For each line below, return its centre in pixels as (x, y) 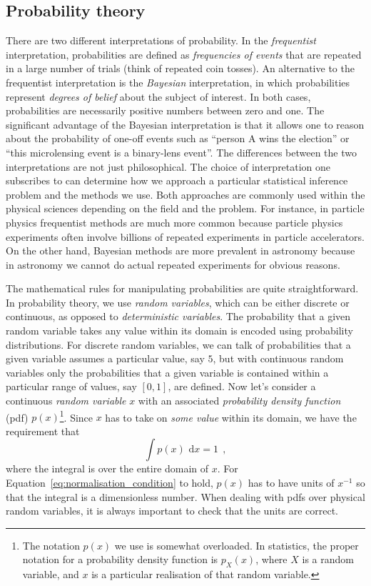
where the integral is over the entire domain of (107, 468)
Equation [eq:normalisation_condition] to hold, (110, 483)
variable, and (51, 574)
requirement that (43, 431)
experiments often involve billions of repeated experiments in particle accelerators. (185, 236)
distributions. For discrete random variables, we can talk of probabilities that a (178, 344)
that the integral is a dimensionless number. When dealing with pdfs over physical (185, 496)
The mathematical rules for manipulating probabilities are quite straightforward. (182, 288)
